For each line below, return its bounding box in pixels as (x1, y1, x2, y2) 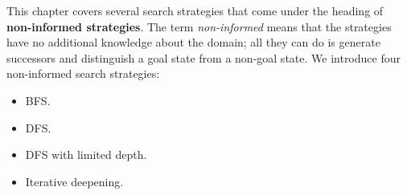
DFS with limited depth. (25, 146, 147, 163)
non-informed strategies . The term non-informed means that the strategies (6, 18, 392, 35)
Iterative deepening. (25, 173, 124, 189)
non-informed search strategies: (6, 65, 160, 82)
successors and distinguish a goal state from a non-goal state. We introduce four (6, 49, 401, 66)
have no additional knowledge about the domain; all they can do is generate (6, 34, 380, 51)
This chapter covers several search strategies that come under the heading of (6, 2, 384, 18)
